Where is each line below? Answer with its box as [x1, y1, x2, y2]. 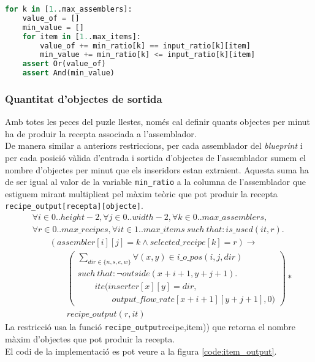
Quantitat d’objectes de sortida [5, 91, 162, 106]
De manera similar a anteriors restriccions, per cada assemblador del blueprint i [5, 139, 303, 152]
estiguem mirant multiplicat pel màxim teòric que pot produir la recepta [5, 187, 278, 200]
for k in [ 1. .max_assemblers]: [5, 5, 132, 13]
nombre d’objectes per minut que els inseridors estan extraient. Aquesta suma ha [5, 163, 309, 176]
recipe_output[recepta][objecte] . [5, 199, 143, 212]
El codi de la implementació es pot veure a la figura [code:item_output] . [5, 344, 277, 357]
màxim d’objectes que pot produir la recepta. [5, 332, 175, 345]
